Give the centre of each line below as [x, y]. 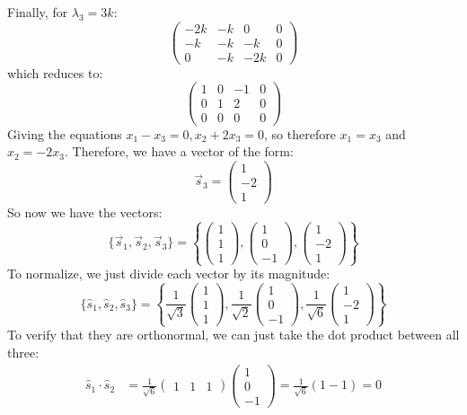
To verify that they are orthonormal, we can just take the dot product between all [233, 335]
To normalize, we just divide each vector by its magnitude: [169, 274]
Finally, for [38, 12]
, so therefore [300, 133]
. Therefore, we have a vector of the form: [179, 151]
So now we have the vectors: [85, 212]
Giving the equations [65, 133]
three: [23, 352]
